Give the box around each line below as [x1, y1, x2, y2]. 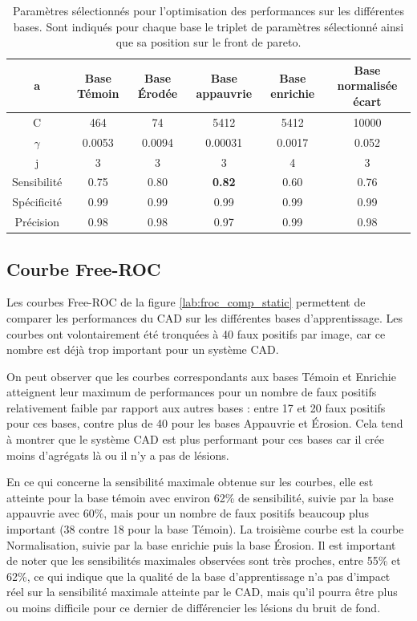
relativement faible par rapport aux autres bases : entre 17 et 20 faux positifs [6, 399, 386, 416]
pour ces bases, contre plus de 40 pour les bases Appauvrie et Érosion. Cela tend [6, 415, 403, 432]
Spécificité [12, 193, 63, 210]
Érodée [137, 85, 178, 102]
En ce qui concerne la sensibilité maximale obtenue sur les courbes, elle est [6, 473, 374, 490]
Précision [14, 213, 59, 230]
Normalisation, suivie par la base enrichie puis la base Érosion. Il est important [6, 536, 396, 553]
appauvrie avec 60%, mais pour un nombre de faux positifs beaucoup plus [6, 505, 369, 522]
